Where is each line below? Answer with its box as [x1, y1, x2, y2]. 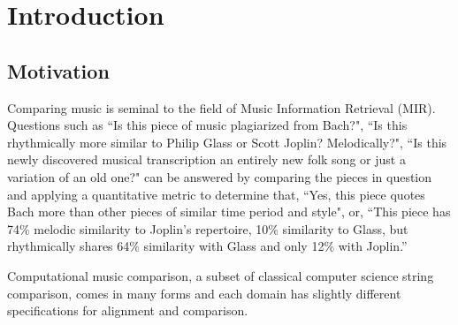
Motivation [7, 57, 110, 84]
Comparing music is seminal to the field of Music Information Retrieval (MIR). [7, 98, 436, 117]
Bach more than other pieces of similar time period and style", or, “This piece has [7, 202, 451, 221]
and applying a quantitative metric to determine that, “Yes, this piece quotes [7, 185, 425, 203]
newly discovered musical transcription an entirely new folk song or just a [7, 150, 406, 169]
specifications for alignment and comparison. [7, 301, 248, 320]
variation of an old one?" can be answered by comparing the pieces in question [7, 167, 432, 185]
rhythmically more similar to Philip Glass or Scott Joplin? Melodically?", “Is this [7, 132, 447, 151]
